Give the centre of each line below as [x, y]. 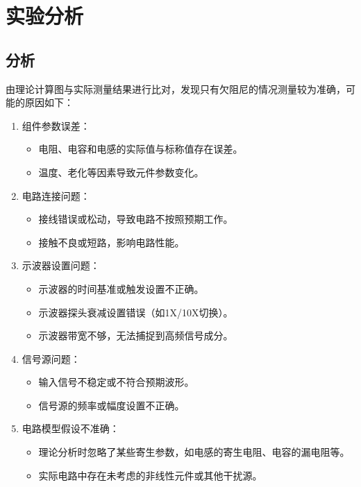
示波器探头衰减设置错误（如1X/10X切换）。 [136, 312]
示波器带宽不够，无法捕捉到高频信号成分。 [136, 335]
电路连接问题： [56, 195]
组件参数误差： [56, 125]
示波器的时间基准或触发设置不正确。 [121, 288]
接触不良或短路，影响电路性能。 [111, 242]
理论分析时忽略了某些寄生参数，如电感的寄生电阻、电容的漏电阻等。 [194, 452]
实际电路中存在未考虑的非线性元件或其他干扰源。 [150, 475]
